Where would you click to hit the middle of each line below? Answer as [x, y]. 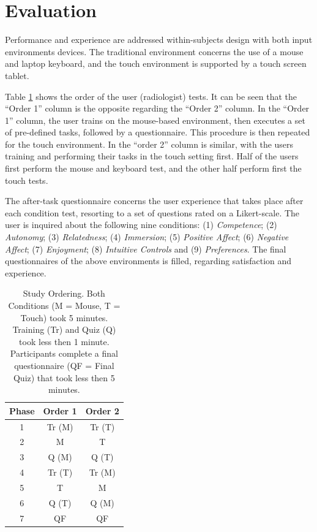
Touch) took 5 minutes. [64, 317]
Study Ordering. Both [64, 293]
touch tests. [27, 180]
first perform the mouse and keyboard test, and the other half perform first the [153, 168]
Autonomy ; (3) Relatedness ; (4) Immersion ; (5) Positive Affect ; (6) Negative [147, 237]
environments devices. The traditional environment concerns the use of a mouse [154, 51]
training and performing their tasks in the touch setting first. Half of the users [152, 156]
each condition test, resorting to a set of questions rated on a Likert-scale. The [152, 212]
